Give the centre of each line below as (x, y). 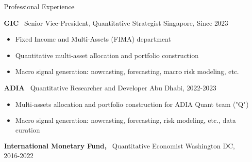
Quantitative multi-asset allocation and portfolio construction (107, 55)
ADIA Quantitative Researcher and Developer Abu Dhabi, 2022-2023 (110, 87)
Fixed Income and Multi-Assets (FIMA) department (93, 39)
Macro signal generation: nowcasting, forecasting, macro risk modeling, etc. (127, 71)
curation (28, 129)
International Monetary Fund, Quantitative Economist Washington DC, (119, 146)
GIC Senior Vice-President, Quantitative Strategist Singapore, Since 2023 (116, 22)
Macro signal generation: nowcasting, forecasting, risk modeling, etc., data (126, 120)
